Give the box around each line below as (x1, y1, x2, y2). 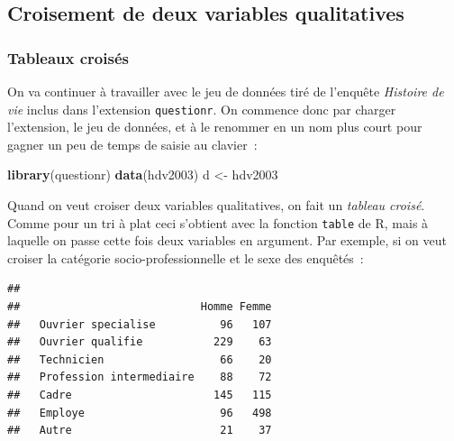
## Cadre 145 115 (7, 389, 272, 402)
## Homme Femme (7, 300, 272, 314)
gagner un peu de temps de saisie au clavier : (7, 134, 258, 153)
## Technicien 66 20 (7, 353, 272, 366)
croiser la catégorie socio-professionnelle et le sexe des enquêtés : (7, 248, 364, 267)
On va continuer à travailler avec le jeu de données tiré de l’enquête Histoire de (7, 82, 444, 100)
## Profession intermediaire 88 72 (7, 371, 272, 384)
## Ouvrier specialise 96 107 (7, 317, 272, 331)
